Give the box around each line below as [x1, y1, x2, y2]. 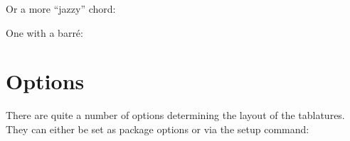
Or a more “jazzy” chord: [6, 1, 116, 16]
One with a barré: [6, 25, 83, 40]
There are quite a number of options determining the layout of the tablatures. [6, 108, 345, 123]
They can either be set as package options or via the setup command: [6, 121, 309, 136]
